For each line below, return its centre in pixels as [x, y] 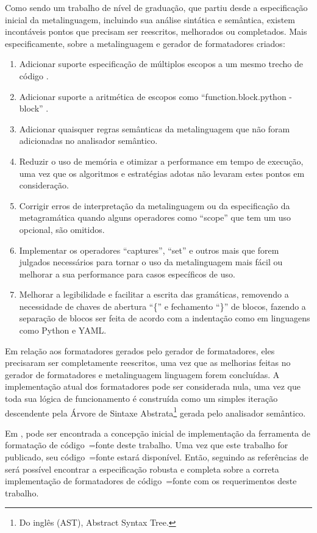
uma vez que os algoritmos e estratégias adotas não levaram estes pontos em [162, 173]
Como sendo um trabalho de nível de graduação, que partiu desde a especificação [156, 7]
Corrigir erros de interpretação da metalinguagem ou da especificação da [155, 205]
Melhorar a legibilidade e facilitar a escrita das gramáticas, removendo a [154, 294]
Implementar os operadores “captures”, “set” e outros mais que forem [149, 250]
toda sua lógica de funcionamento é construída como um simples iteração [141, 399]
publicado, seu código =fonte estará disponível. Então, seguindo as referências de [157, 457]
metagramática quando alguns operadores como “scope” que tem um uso [155, 217]
